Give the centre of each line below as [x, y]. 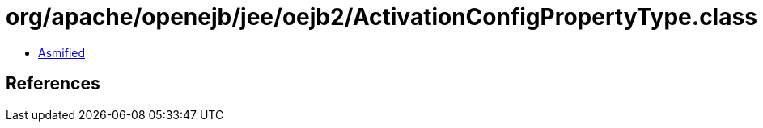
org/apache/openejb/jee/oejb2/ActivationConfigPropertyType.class [381, 17]
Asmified [62, 52]
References [53, 84]
